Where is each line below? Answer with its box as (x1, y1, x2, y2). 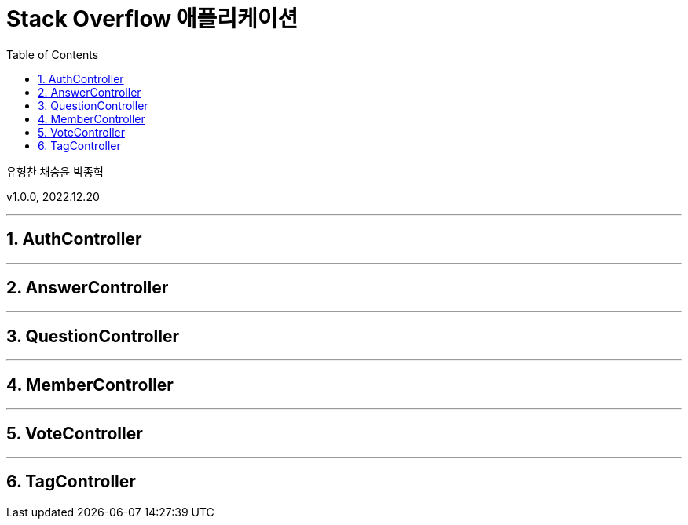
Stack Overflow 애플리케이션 (6, 5, 298, 32)
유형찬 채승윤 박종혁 (6, 164, 104, 178)
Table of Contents (6, 47, 99, 61)
